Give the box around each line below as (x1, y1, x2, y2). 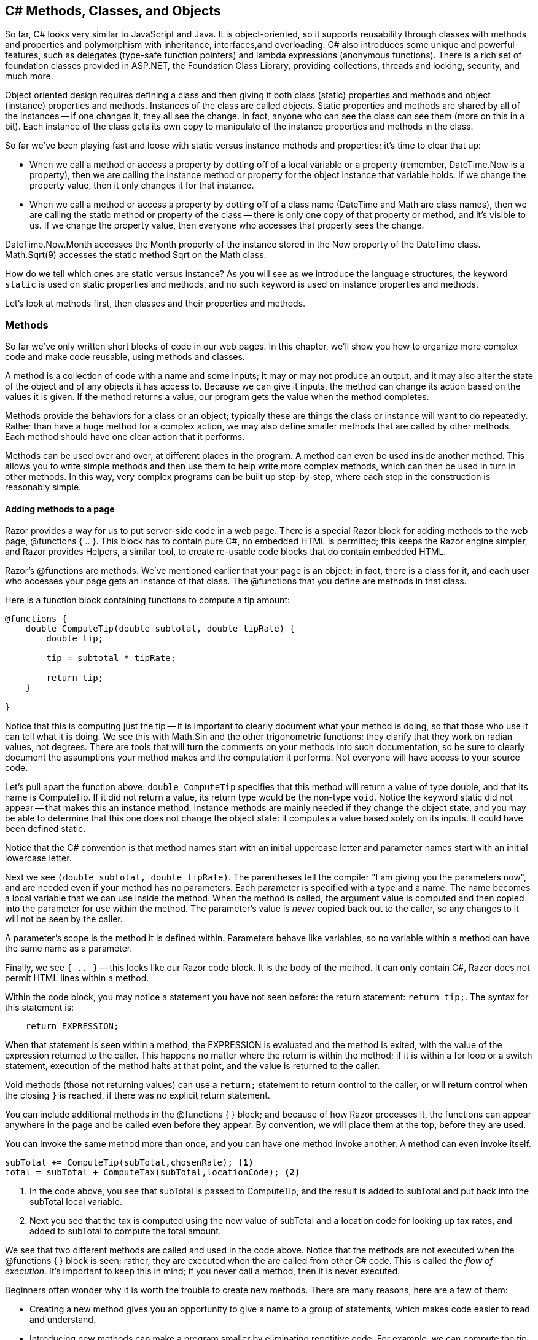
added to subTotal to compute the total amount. (29, 1226, 221, 1237)
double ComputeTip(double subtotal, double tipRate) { (25, 624, 295, 634)
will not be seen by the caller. (5, 914, 123, 925)
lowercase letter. (5, 853, 72, 864)
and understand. (29, 1314, 96, 1325)
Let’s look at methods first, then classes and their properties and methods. (5, 298, 306, 309)
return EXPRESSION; (25, 1021, 119, 1032)
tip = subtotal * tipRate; (46, 653, 176, 664)
